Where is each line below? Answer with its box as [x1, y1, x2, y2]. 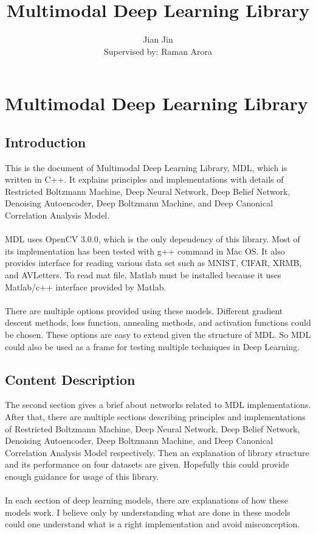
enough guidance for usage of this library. [5, 469, 159, 482]
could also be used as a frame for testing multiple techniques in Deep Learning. [5, 340, 300, 353]
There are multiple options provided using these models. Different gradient [5, 304, 283, 317]
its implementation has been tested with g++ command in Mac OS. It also [5, 244, 285, 257]
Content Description [5, 370, 136, 388]
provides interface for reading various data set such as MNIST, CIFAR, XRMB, [5, 256, 302, 269]
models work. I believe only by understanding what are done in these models [5, 505, 290, 518]
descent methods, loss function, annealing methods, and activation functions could [5, 316, 311, 329]
